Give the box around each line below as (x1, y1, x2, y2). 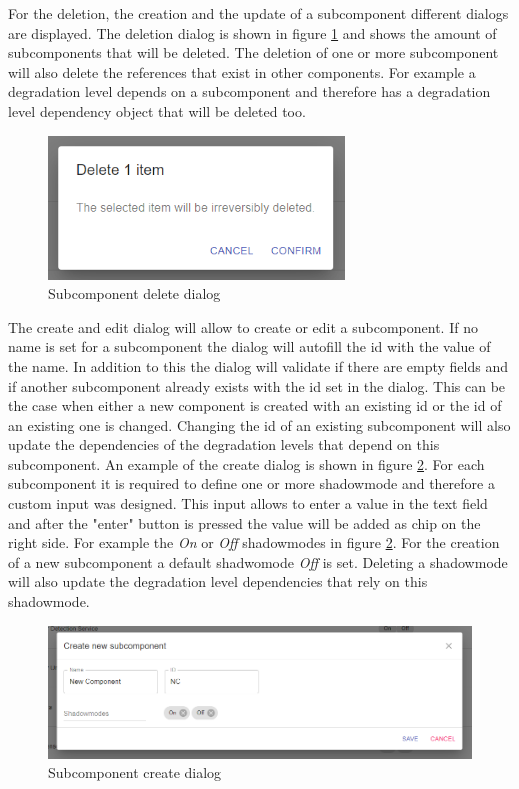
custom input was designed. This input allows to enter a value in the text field (8, 493, 488, 514)
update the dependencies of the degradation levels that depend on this (8, 434, 440, 455)
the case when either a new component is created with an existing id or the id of (8, 395, 502, 416)
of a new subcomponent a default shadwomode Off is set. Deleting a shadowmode (8, 551, 508, 572)
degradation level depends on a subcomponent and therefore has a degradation (8, 81, 491, 102)
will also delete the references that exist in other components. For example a (8, 61, 476, 82)
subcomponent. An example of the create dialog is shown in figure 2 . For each (8, 453, 485, 474)
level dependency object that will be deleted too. (8, 100, 306, 121)
